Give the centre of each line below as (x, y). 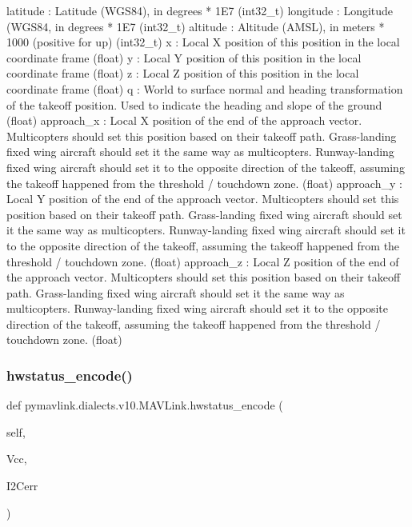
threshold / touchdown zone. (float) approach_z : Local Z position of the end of (203, 261)
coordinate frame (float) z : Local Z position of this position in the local (183, 73)
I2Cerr (22, 486)
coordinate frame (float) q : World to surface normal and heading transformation (205, 88)
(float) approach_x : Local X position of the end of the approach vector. (184, 120)
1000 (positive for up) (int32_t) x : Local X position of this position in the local (203, 42)
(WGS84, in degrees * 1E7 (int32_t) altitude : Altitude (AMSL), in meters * (196, 26)
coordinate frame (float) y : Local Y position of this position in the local (184, 57)
